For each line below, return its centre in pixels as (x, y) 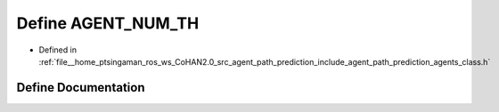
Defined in (58, 50)
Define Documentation (81, 88)
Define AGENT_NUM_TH (108, 23)
